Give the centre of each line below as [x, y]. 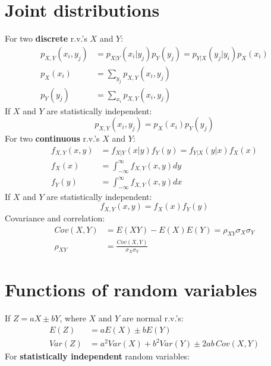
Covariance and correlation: [55, 218]
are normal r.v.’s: [153, 318]
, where [73, 318]
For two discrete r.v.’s [46, 38]
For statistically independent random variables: [97, 356]
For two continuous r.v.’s [52, 138]
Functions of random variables [131, 290]
